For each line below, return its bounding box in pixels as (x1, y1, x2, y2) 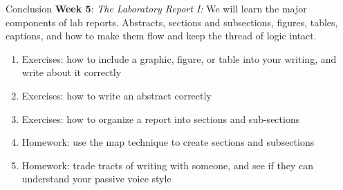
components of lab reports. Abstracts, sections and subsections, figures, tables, (6, 15, 338, 29)
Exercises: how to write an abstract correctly (21, 88, 212, 102)
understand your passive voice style (21, 171, 171, 186)
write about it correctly (21, 65, 122, 79)
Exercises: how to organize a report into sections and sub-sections (21, 111, 300, 126)
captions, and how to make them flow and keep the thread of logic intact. (6, 28, 317, 43)
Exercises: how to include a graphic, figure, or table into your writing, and (21, 51, 337, 66)
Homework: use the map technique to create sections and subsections (21, 135, 315, 149)
